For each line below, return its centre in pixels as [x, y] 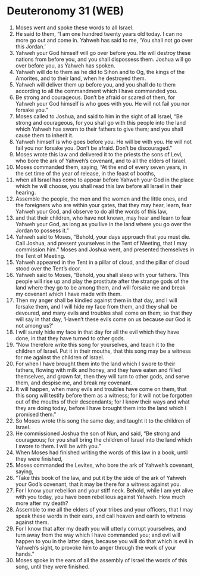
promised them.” [36, 414]
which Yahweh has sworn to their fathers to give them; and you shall [99, 129]
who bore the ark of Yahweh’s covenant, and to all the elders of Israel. [101, 161]
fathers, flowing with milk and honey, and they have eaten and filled [98, 370]
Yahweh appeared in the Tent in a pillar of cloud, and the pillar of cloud [102, 262]
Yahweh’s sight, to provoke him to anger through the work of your [96, 547]
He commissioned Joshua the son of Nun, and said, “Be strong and [98, 433]
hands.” [25, 554]
